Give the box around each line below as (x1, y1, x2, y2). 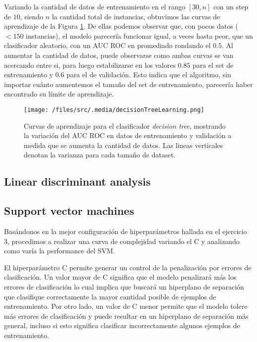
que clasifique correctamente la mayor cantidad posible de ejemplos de (4, 291, 216, 301)
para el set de (192, 59, 234, 70)
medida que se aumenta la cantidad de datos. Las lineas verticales (24, 140, 223, 150)
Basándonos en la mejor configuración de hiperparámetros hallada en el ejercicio (4, 226, 247, 236)
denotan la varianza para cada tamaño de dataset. (24, 149, 175, 160)
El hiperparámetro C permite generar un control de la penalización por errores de (4, 262, 252, 272)
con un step (213, 1, 249, 11)
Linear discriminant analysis (4, 174, 151, 189)
